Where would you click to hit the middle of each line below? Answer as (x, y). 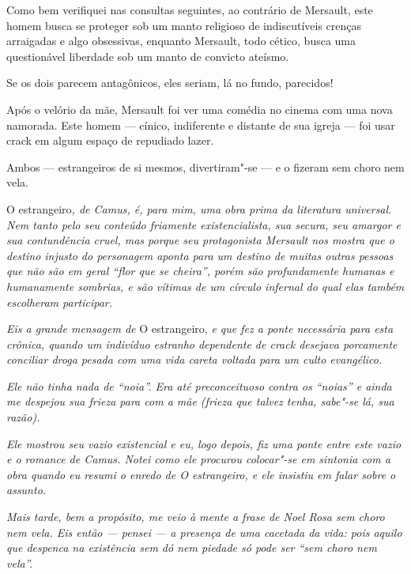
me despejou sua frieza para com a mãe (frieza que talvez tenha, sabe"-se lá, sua (200, 401)
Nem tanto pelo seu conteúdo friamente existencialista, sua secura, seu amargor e (204, 224)
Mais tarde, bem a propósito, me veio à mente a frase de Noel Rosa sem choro (196, 517)
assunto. (26, 490)
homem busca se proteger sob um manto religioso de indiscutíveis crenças (184, 25)
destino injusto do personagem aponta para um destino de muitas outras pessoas (200, 255)
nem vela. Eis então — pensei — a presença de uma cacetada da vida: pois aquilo (204, 532)
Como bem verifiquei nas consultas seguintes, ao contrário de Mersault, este (190, 9)
